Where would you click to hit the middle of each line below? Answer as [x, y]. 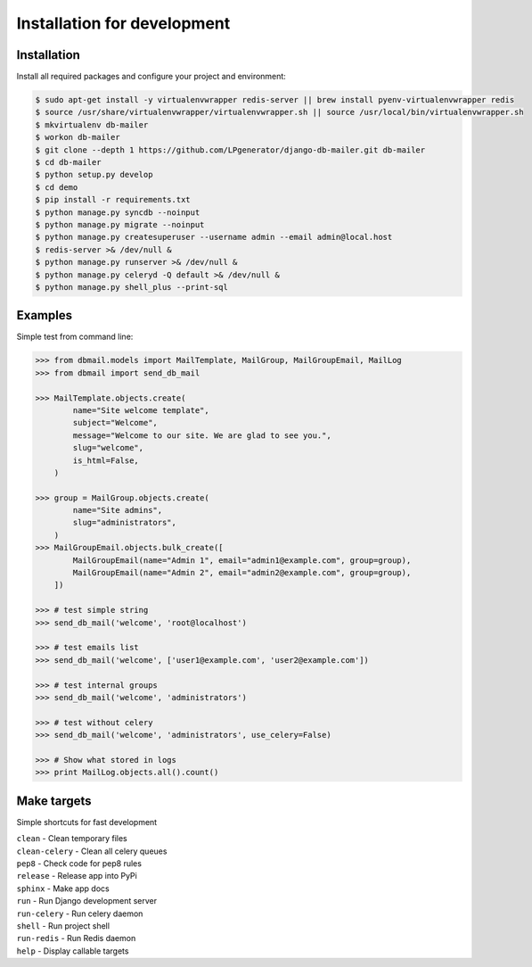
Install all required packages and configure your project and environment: [151, 77]
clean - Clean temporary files [72, 839]
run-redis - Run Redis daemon [76, 938]
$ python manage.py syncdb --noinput [118, 212]
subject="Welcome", [115, 423]
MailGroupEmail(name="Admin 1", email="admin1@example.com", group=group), [242, 560]
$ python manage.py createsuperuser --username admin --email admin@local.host [214, 237]
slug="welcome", [108, 448]
